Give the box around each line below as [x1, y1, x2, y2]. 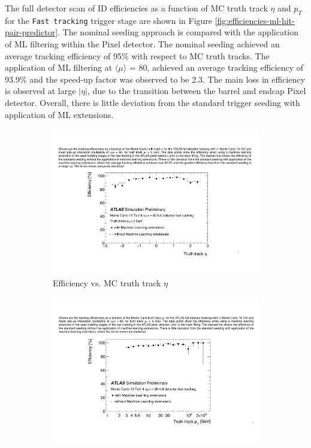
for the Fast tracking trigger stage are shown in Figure [5, 14, 213, 26]
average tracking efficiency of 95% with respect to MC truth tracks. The [5, 49, 270, 62]
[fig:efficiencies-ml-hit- [215, 14, 295, 26]
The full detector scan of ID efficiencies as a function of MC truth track [5, 2, 268, 14]
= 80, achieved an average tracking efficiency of [129, 61, 303, 74]
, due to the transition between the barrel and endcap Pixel [87, 84, 306, 97]
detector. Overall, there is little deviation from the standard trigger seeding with [5, 96, 300, 109]
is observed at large [5, 84, 76, 97]
